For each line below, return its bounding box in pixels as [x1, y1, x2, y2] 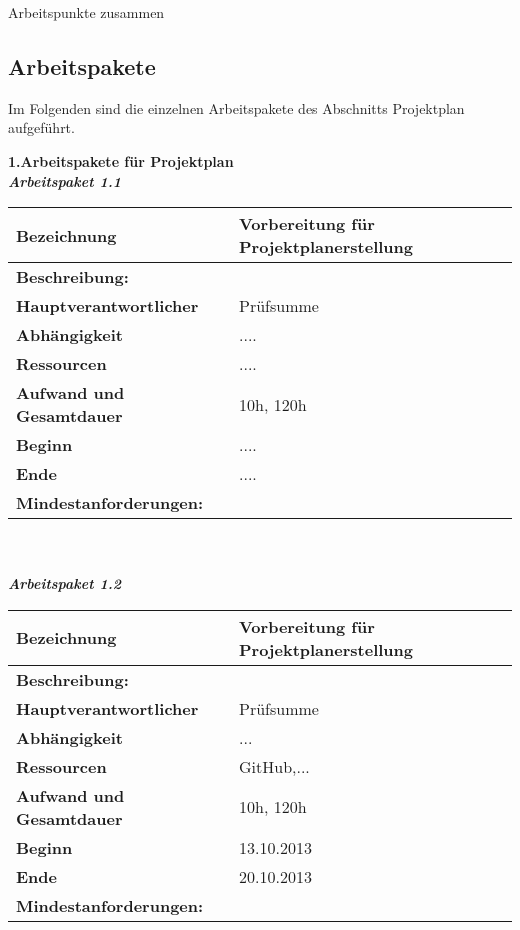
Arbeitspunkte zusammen [8, 2, 165, 22]
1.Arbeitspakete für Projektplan [8, 150, 234, 171]
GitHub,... [239, 754, 310, 778]
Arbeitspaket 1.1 [8, 170, 121, 191]
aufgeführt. [8, 117, 75, 138]
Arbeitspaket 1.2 [8, 573, 121, 594]
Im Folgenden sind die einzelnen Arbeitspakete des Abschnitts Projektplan [8, 97, 465, 118]
